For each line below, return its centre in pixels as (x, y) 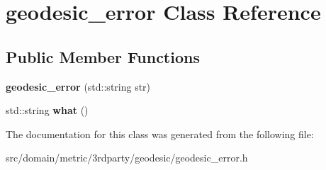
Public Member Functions (103, 56)
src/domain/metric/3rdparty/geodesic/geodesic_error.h (127, 158)
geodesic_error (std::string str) (78, 86)
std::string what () (47, 110)
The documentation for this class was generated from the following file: (160, 134)
